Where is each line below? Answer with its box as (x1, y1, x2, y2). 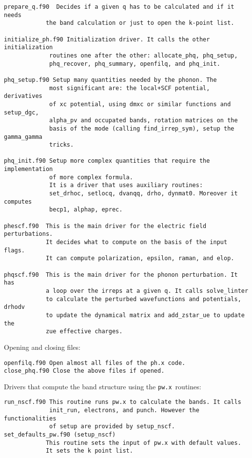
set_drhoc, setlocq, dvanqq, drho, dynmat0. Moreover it (49, 190, 238, 197)
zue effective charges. (45, 328, 123, 335)
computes (4, 198, 32, 205)
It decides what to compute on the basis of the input (45, 239, 228, 246)
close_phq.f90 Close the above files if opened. (4, 367, 165, 375)
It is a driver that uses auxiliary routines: (49, 182, 203, 189)
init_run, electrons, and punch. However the (49, 407, 199, 414)
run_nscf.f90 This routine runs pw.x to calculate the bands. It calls (4, 399, 241, 406)
